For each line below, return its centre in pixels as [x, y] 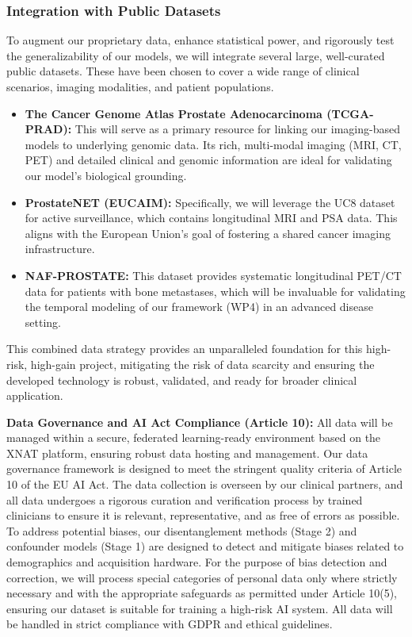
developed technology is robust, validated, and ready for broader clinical [182, 380]
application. [35, 395]
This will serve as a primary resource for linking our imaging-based [237, 129]
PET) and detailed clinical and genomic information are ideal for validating [208, 160]
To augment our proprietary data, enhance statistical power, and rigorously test [200, 40]
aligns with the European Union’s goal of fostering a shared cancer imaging [208, 233]
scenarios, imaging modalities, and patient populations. [140, 86]
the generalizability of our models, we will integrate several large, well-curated [196, 55]
